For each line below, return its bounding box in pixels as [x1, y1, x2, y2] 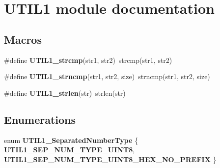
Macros [4, 31, 42, 47]
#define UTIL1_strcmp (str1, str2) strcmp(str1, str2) [4, 55, 172, 65]
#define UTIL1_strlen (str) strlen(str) [4, 87, 126, 98]
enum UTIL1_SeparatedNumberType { [4, 135, 138, 145]
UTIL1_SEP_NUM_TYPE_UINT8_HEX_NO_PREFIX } [4, 154, 217, 164]
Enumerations [4, 112, 76, 127]
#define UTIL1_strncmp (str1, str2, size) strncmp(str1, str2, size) [4, 71, 210, 82]
